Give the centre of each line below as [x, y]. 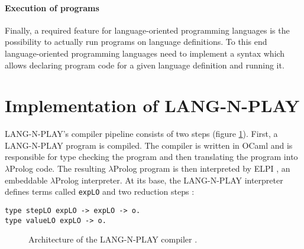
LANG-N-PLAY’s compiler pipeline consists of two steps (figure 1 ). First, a [141, 134]
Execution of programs [52, 7]
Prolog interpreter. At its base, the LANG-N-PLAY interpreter [169, 180]
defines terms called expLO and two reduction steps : [100, 191]
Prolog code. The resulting [58, 168]
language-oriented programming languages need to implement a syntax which [145, 53]
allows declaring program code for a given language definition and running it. [145, 65]
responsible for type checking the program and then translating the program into [151, 157]
